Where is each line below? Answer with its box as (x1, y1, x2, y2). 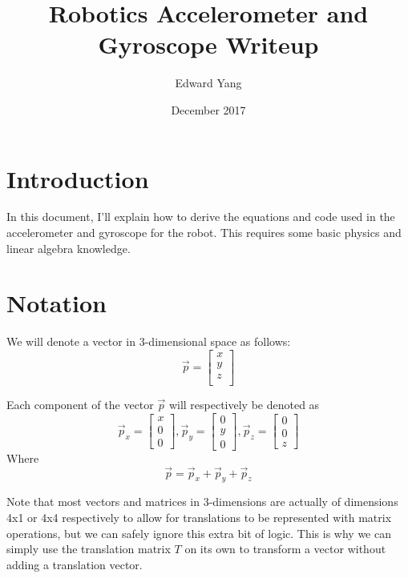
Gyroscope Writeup (98, 28, 319, 61)
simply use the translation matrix (6, 540, 171, 557)
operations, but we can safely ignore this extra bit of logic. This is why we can (6, 524, 391, 541)
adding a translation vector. (6, 556, 143, 572)
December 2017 (171, 101, 246, 118)
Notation (6, 287, 107, 319)
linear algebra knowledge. (6, 239, 131, 256)
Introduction (6, 162, 149, 195)
